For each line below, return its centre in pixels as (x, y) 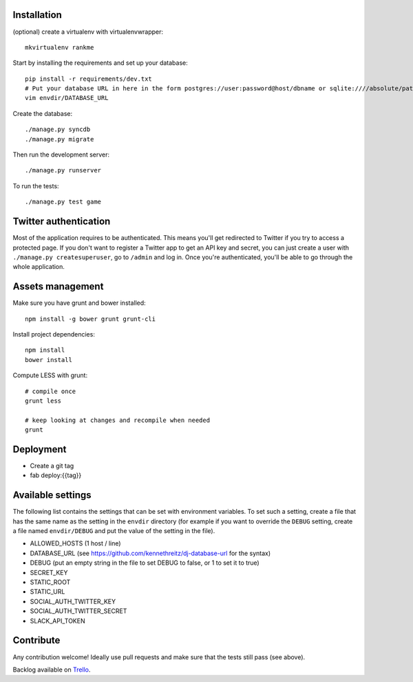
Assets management (58, 287)
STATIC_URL (47, 592)
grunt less (43, 401)
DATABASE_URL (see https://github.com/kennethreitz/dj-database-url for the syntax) (150, 553)
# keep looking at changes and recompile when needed (117, 420)
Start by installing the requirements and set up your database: (100, 63)
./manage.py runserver (63, 170)
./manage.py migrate (60, 139)
